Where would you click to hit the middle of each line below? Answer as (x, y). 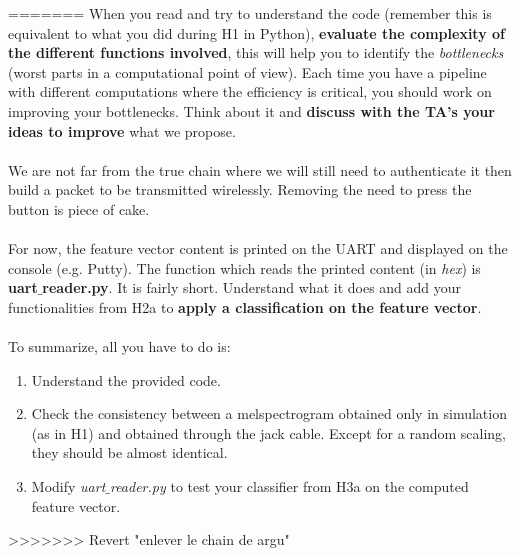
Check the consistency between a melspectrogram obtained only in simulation (269, 413)
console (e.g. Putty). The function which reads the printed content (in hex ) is (244, 267)
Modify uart (68, 486)
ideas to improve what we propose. (122, 130)
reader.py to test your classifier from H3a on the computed (289, 486)
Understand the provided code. (126, 379)
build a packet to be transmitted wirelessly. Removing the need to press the (240, 189)
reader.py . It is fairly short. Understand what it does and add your (252, 287)
